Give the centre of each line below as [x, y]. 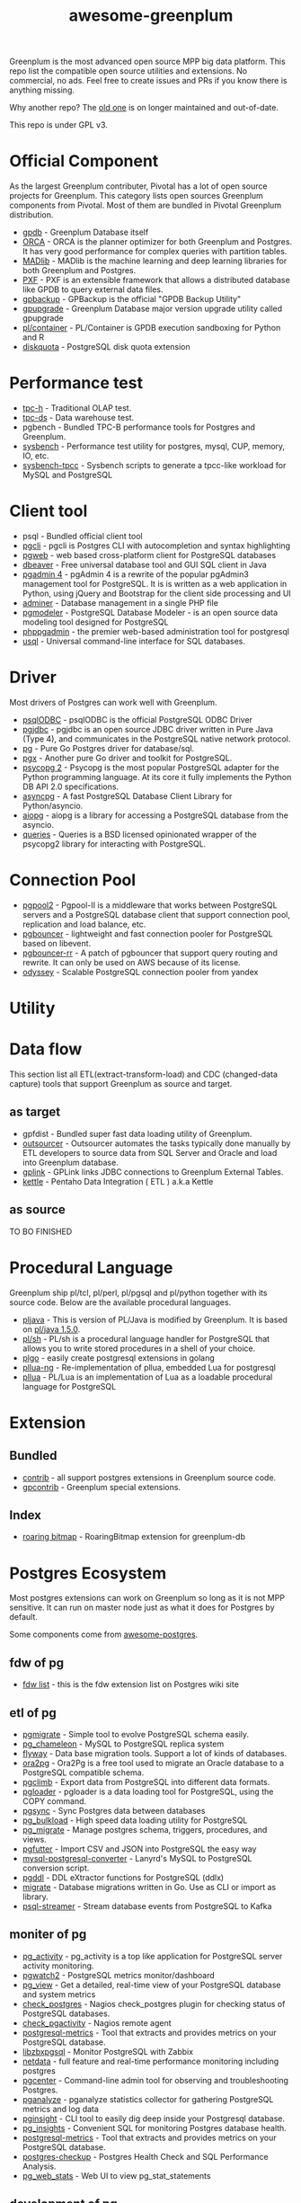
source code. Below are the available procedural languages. [120, 1302]
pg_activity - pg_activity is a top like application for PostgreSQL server [152, 1956]
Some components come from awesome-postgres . [104, 1634]
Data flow [46, 1049]
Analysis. [39, 2166]
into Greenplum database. [70, 1162]
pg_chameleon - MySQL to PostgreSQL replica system [123, 1744]
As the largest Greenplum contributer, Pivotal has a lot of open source [138, 186]
